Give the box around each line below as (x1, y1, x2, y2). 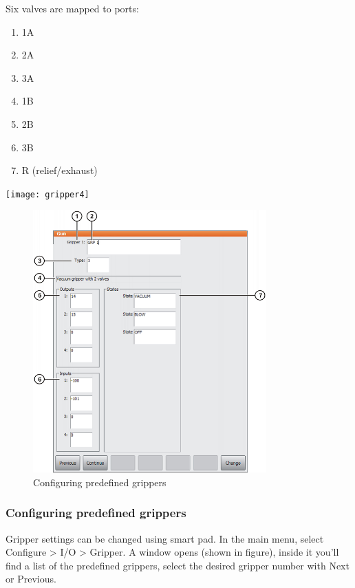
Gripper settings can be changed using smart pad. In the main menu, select (6, 531, 324, 545)
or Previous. (6, 571, 56, 586)
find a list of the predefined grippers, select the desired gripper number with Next (6, 558, 349, 572)
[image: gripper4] (6, 189, 89, 199)
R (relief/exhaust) (21, 163, 98, 177)
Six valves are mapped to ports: (6, 1, 139, 15)
